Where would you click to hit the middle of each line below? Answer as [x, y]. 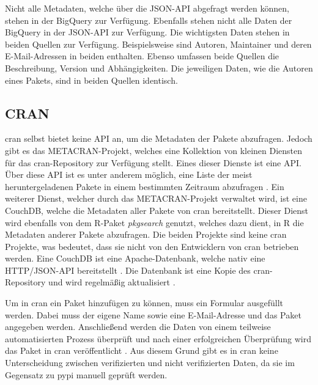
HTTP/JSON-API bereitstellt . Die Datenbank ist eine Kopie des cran [137, 270]
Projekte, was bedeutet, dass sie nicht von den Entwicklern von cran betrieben [152, 246]
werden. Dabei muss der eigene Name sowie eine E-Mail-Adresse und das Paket [153, 314]
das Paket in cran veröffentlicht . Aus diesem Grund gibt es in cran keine [142, 350]
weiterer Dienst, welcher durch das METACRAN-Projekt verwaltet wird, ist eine [156, 198]
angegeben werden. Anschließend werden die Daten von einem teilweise [138, 327]
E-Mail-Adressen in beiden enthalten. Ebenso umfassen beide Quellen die [142, 56]
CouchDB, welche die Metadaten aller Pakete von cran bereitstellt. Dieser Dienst [157, 210]
